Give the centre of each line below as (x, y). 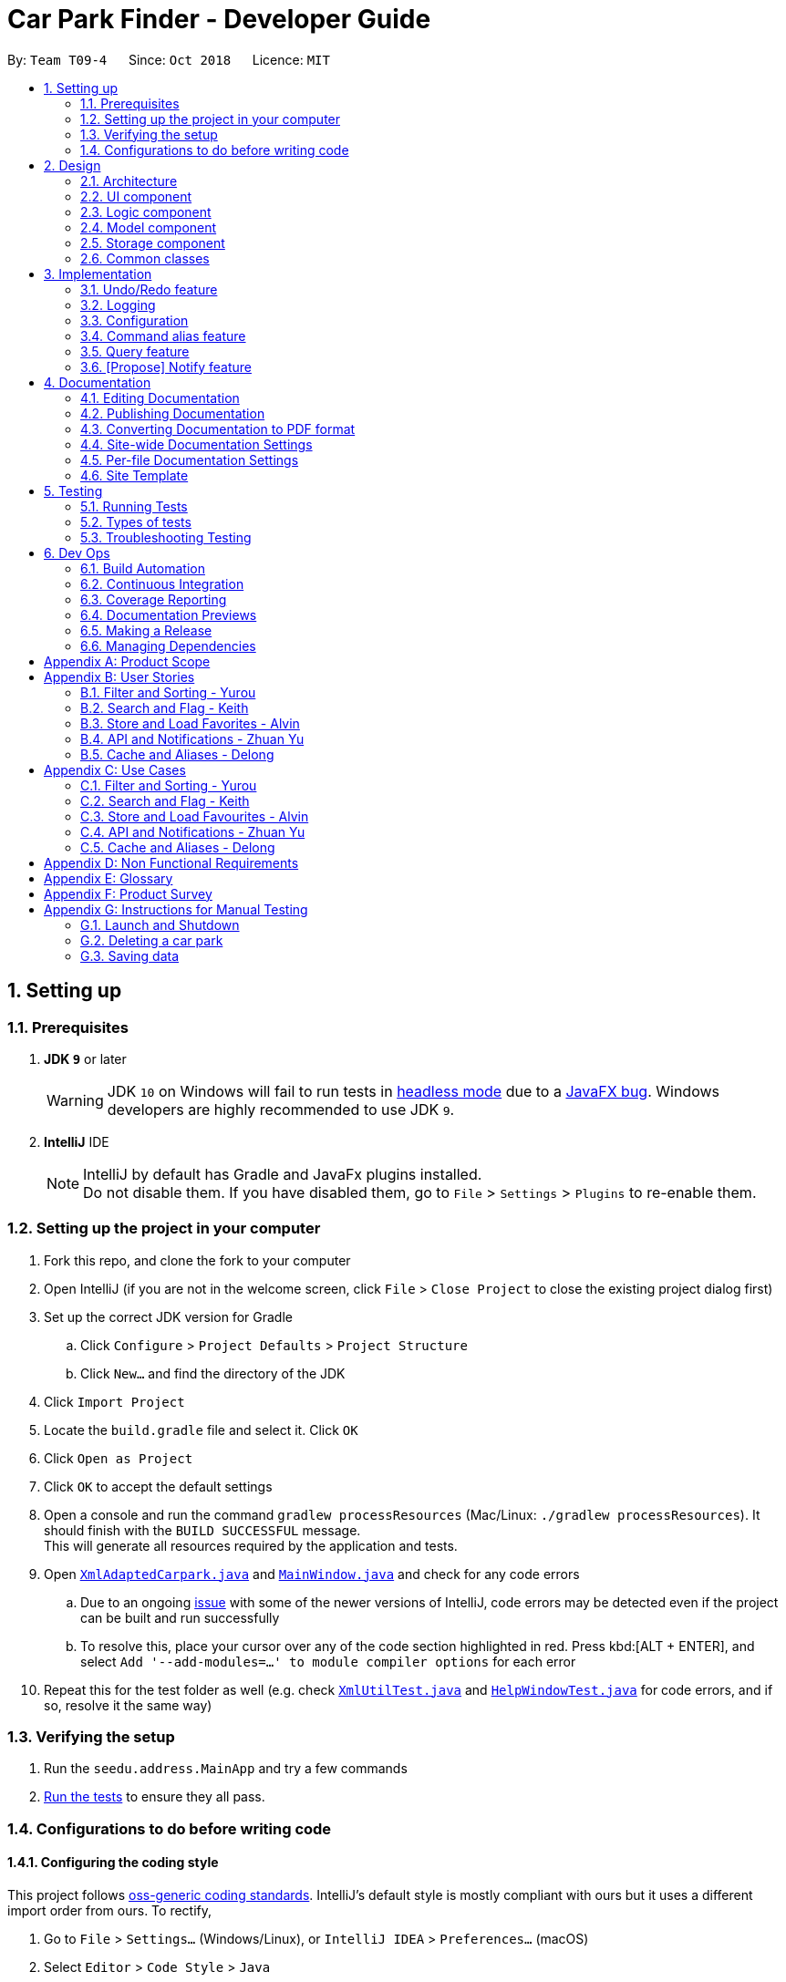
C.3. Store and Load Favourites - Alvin (195, 816)
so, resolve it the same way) (128, 1705)
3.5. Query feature (135, 351)
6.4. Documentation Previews (169, 614)
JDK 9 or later (85, 1058)
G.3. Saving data (130, 955)
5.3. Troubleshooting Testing (166, 537)
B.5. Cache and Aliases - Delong (177, 754)
